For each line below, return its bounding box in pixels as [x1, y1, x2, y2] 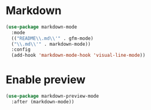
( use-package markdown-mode [6, 24, 78, 30]
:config [11, 46, 31, 53]
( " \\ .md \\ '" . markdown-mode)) [11, 41, 91, 47]
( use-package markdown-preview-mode [6, 93, 99, 100]
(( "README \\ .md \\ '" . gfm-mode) [11, 35, 94, 42]
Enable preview [6, 73, 86, 87]
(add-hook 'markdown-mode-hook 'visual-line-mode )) [11, 53, 146, 59]
